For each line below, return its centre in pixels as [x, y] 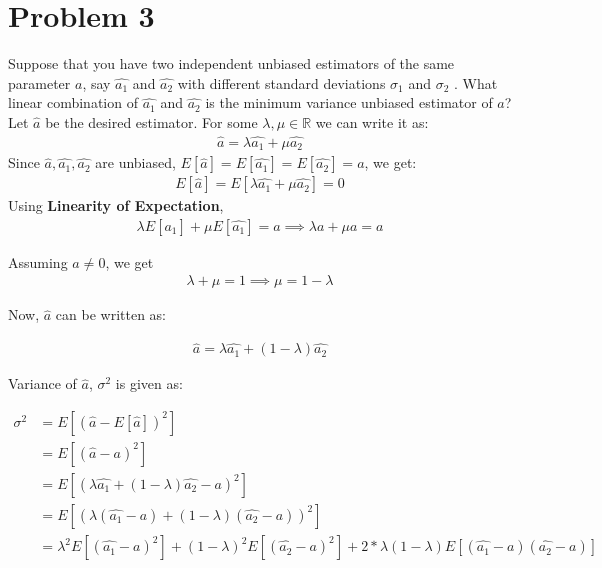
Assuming [38, 261]
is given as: [149, 383]
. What [476, 82]
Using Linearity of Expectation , [116, 205]
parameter [39, 82]
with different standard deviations [281, 82]
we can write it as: [372, 121]
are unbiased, [135, 162]
